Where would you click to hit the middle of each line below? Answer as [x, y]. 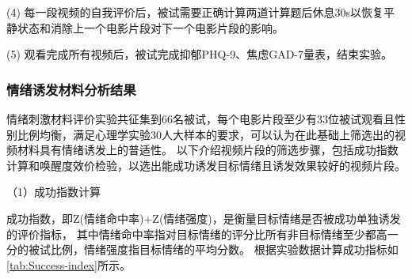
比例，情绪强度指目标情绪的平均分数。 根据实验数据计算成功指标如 [224, 249]
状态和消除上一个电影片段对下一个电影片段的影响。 [150, 27]
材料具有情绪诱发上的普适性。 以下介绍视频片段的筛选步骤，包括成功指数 [208, 150]
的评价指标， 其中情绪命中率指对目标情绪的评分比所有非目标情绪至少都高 [197, 234]
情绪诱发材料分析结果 [71, 89]
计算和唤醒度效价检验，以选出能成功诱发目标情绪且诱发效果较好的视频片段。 [206, 165]
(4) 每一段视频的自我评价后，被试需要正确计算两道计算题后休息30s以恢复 [195, 12]
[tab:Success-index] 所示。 [69, 264]
